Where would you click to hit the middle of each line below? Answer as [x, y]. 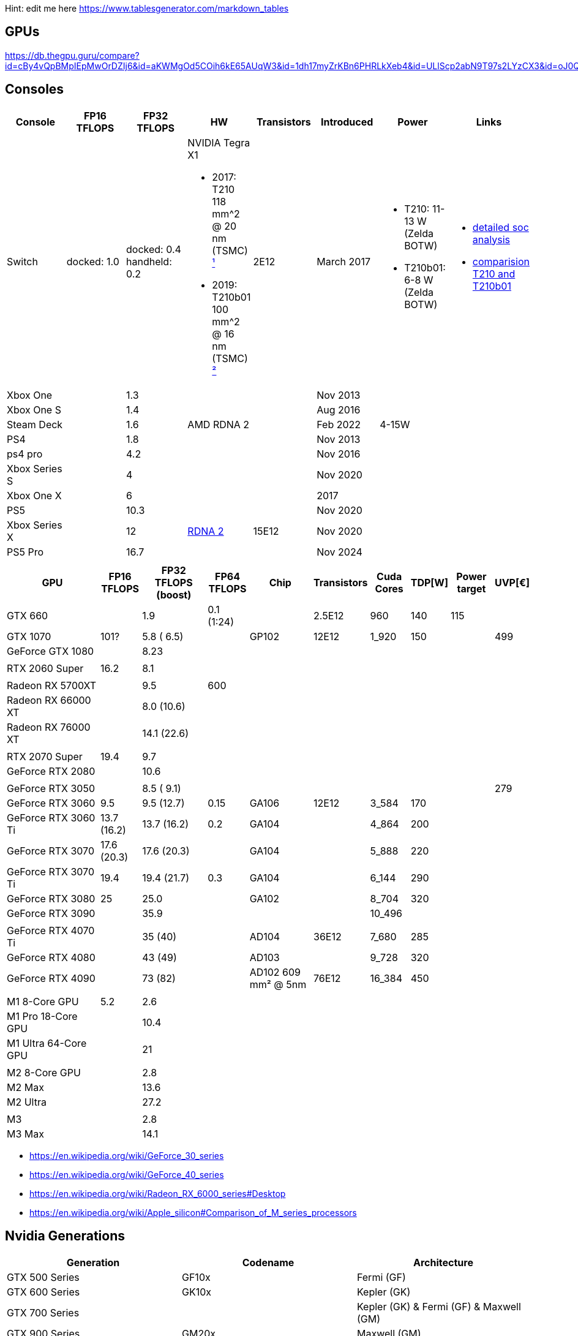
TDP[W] [429, 582]
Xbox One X [34, 495]
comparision [501, 261]
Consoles [35, 89]
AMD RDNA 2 [219, 424]
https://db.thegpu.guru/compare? [72, 55]
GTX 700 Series [43, 1312]
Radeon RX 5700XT [52, 685]
